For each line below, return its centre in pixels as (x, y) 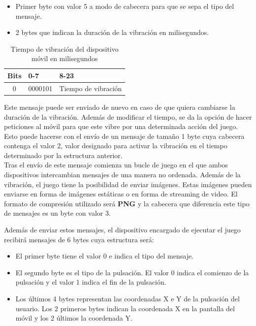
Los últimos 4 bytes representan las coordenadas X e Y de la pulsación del (128, 298)
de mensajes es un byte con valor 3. (57, 213)
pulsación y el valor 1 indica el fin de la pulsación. (91, 282)
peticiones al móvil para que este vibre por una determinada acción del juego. (121, 126)
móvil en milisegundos (64, 58)
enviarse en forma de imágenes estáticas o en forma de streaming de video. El (121, 194)
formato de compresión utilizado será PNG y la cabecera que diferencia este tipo (127, 203)
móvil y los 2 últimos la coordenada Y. (74, 318)
